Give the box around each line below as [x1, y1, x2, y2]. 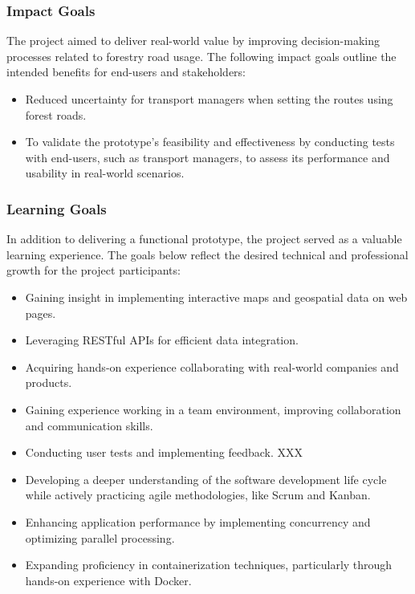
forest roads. [25, 106, 87, 123]
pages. [25, 304, 56, 321]
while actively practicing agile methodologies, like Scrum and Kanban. [25, 486, 371, 503]
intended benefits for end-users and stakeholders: [6, 63, 246, 80]
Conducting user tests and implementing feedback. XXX [25, 444, 303, 461]
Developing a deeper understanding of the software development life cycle [25, 470, 387, 487]
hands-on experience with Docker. [25, 572, 192, 588]
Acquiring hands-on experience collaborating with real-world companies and [25, 358, 399, 375]
